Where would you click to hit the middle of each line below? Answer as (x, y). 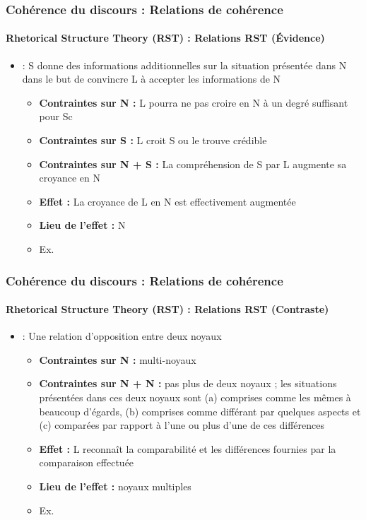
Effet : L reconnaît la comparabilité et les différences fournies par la (188, 448)
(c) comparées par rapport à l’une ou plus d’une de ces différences (182, 425)
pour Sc (56, 116)
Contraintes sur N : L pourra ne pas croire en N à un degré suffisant (194, 102)
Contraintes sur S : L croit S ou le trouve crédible (153, 140)
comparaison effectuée (87, 462)
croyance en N (70, 178)
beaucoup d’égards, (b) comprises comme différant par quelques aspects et (200, 411)
